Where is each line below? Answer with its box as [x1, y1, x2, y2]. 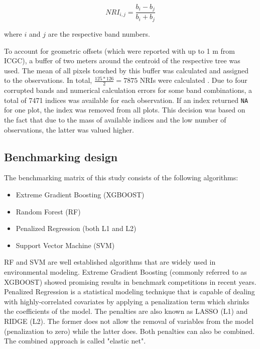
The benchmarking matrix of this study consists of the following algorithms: [4, 172, 238, 183]
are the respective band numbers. [48, 28, 150, 39]
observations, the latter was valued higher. [4, 124, 134, 135]
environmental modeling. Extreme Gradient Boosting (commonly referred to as [4, 266, 247, 277]
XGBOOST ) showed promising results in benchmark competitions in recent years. [4, 276, 256, 287]
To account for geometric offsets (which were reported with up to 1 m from [4, 45, 235, 56]
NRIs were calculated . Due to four [140, 75, 247, 85]
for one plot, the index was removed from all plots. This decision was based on [4, 104, 245, 115]
